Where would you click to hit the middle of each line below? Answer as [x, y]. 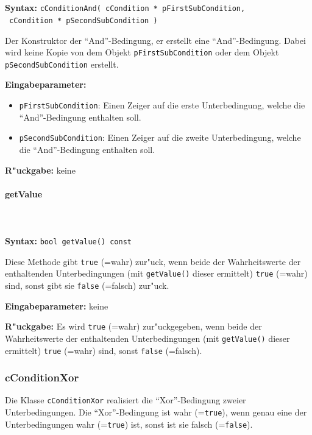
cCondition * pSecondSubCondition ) [83, 20]
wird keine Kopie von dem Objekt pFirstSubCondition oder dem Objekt [142, 52]
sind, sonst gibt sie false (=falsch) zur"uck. [87, 285]
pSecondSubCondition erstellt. [62, 64]
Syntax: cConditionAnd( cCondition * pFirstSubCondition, [125, 8]
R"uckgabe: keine [40, 170]
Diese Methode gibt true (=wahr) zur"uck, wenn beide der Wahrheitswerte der [153, 261]
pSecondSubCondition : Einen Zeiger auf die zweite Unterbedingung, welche [160, 137]
